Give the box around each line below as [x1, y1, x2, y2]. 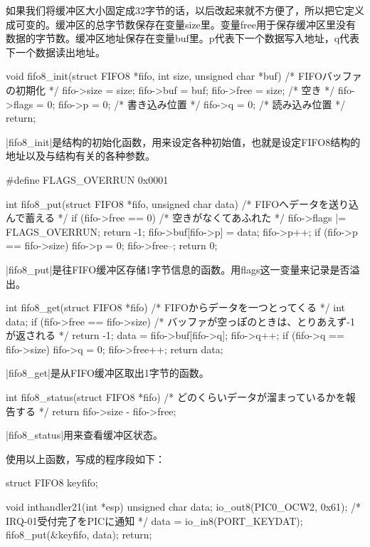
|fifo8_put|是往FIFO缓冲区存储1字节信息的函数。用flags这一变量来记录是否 [6, 261, 350, 276]
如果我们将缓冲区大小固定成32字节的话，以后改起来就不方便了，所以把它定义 [6, 3, 364, 17]
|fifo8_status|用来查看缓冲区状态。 [6, 427, 164, 442]
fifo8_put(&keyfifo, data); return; [6, 527, 152, 542]
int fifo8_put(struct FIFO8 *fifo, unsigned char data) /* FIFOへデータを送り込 [6, 196, 359, 211]
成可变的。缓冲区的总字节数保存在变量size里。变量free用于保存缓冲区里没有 [6, 16, 356, 31]
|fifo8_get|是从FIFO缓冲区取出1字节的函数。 [6, 365, 209, 380]
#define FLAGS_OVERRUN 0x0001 [6, 172, 169, 187]
